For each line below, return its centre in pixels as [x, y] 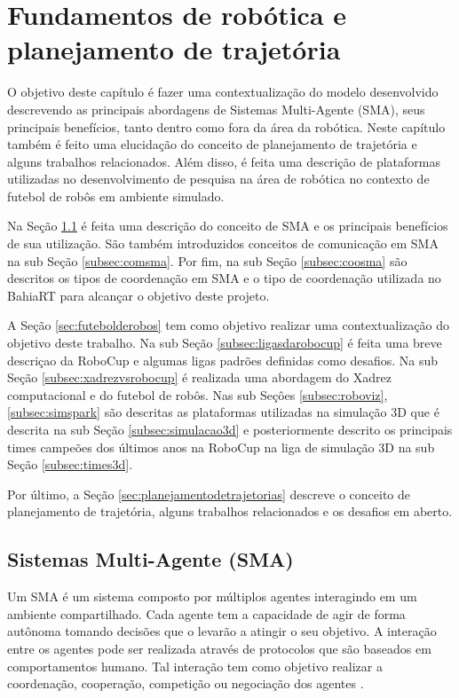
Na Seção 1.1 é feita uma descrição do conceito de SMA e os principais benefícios [228, 226]
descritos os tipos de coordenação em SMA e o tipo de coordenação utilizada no [224, 278]
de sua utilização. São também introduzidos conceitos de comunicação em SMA [223, 243]
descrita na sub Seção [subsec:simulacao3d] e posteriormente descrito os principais [230, 429]
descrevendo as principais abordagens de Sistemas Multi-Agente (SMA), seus [216, 109]
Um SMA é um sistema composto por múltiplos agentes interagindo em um [212, 596]
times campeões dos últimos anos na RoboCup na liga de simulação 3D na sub [221, 447]
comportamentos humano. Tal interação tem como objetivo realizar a [195, 666]
